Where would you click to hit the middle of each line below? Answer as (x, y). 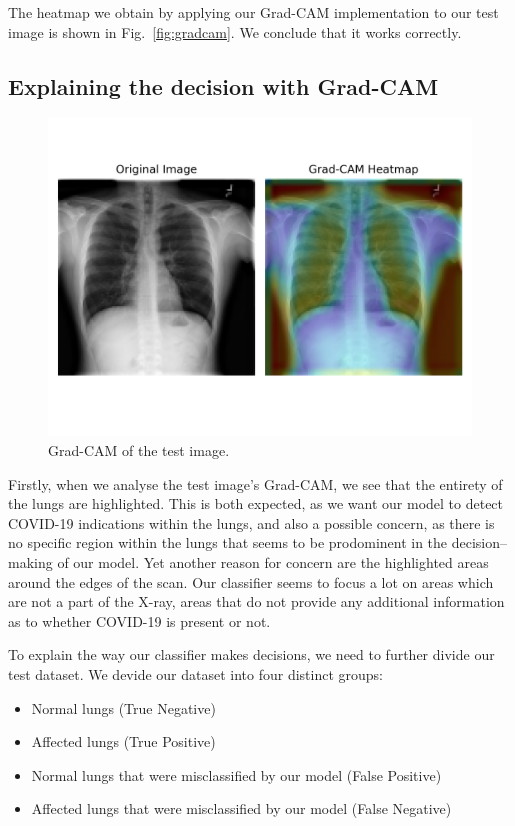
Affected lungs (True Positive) (123, 741)
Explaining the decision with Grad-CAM (223, 85)
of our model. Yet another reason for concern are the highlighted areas (273, 561)
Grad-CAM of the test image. (139, 449)
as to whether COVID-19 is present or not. (139, 620)
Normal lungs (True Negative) (123, 707)
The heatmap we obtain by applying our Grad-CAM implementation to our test (253, 12)
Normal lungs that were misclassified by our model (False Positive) (236, 774)
